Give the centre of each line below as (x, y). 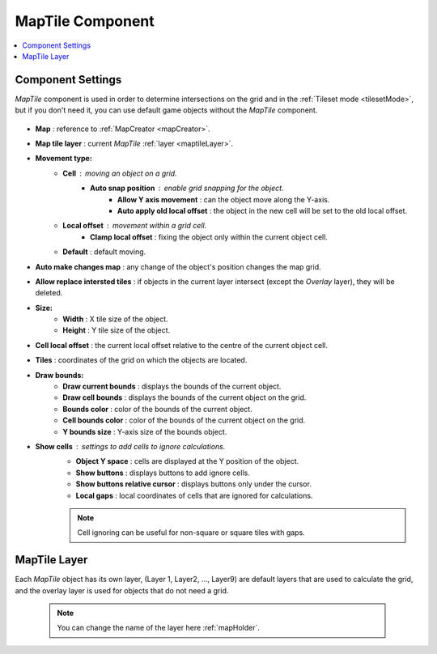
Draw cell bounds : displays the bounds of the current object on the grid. (185, 397)
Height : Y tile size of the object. (117, 330)
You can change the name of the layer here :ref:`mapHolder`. (159, 628)
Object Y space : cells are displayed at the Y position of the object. (187, 461)
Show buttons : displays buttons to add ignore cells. (163, 473)
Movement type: (64, 159)
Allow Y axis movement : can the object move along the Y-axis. (224, 199)
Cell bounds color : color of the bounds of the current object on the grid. (184, 420)
